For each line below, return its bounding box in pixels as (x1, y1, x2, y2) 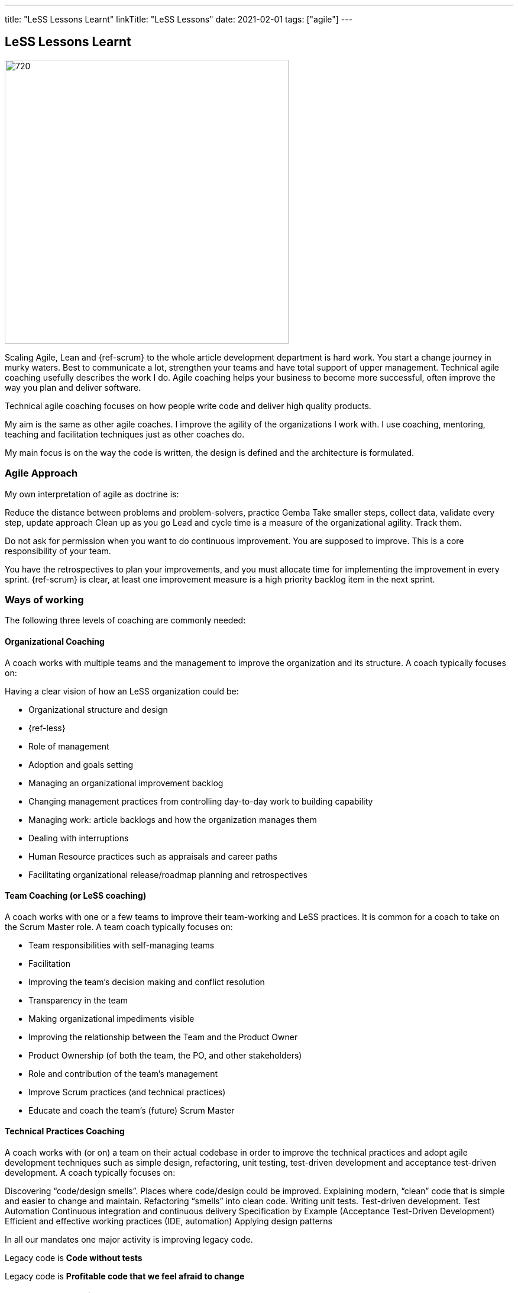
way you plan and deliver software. (5, 382, 141, 393)
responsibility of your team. (5, 545, 111, 556)
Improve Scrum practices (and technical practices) (28, 1086, 226, 1097)
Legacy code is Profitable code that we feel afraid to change (5, 1271, 245, 1281)
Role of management (28, 741, 109, 751)
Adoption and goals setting (28, 759, 134, 770)
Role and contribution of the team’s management (28, 1068, 218, 1079)
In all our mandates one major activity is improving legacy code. (5, 1234, 253, 1244)
